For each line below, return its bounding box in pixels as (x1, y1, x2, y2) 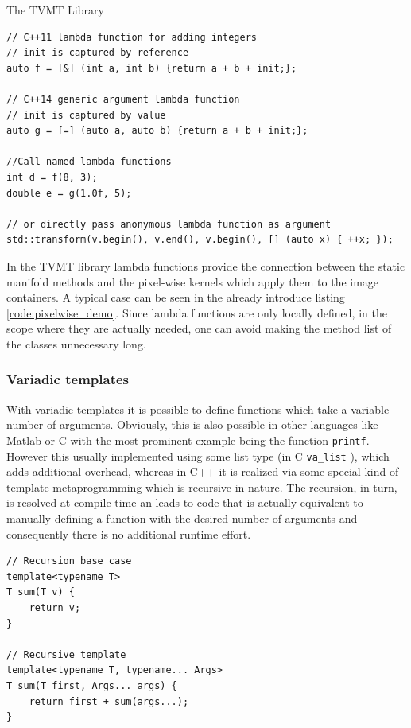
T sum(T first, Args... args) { (6, 679, 177, 691)
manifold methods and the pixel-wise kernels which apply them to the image (6, 273, 379, 290)
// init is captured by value (6, 109, 166, 121)
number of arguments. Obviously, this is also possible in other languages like (6, 416, 378, 433)
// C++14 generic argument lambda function (6, 93, 240, 105)
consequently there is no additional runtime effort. (6, 525, 251, 542)
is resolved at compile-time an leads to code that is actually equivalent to (6, 494, 363, 511)
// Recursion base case (6, 555, 132, 567)
